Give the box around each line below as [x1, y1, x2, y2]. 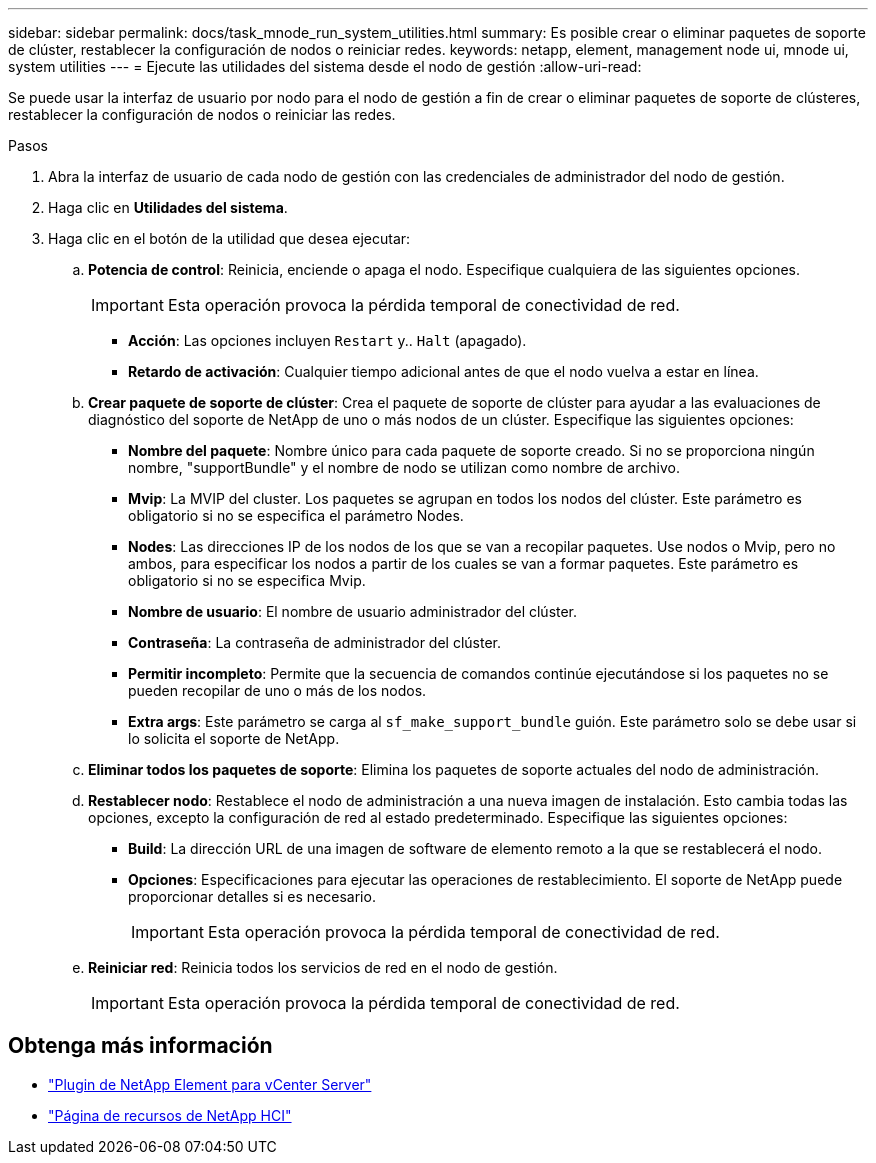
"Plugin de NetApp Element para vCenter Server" [48, 1075, 372, 1093]
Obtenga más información [8, 1033, 273, 1059]
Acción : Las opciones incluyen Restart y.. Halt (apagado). [128, 332, 527, 349]
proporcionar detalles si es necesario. [128, 888, 376, 905]
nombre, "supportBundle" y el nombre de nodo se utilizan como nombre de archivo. [128, 459, 680, 476]
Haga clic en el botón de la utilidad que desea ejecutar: [48, 230, 411, 247]
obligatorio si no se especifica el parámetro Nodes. [128, 507, 464, 524]
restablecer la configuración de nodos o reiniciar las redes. [8, 106, 396, 123]
